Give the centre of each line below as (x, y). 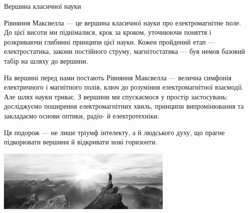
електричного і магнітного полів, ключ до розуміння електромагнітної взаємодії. (124, 87)
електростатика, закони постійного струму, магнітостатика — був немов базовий (124, 51)
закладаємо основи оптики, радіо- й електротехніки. (82, 115)
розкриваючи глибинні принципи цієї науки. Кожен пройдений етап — (110, 41)
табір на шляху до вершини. (46, 60)
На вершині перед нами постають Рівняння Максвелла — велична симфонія (118, 77)
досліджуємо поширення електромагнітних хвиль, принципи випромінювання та (124, 106)
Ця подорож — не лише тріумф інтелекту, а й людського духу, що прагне (114, 132)
